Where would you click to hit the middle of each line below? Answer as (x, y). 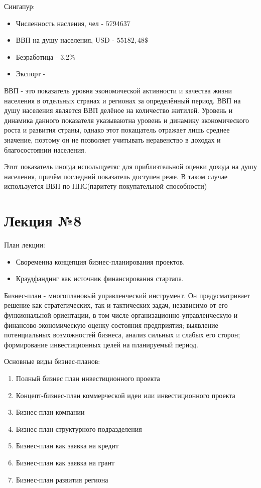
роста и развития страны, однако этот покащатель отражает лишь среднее (117, 130)
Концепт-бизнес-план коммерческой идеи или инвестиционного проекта (125, 395)
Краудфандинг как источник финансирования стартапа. (100, 278)
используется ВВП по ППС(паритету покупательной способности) (106, 186)
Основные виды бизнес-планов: (52, 361)
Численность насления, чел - (60, 23)
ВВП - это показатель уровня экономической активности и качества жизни (118, 90)
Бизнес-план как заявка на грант (65, 462)
